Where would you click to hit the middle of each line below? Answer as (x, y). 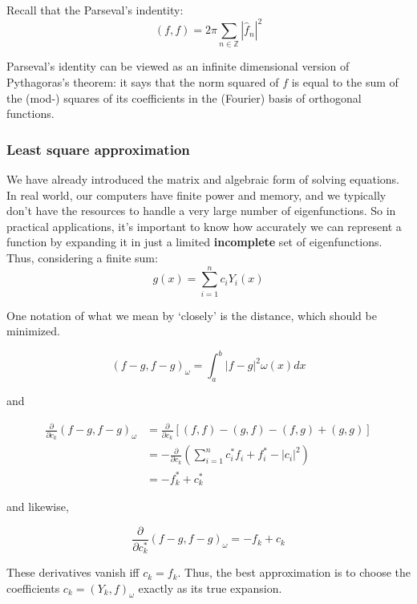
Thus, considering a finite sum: (82, 257)
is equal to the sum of (345, 82)
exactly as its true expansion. (210, 588)
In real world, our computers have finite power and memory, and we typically (196, 195)
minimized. (33, 331)
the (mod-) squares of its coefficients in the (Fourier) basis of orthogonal (184, 97)
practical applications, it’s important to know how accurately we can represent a (204, 226)
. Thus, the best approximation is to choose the (294, 572)
